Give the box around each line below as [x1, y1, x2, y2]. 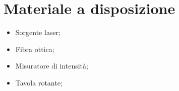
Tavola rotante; [15, 77, 63, 87]
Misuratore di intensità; [15, 60, 88, 71]
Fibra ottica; [15, 43, 54, 54]
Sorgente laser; [15, 27, 61, 37]
